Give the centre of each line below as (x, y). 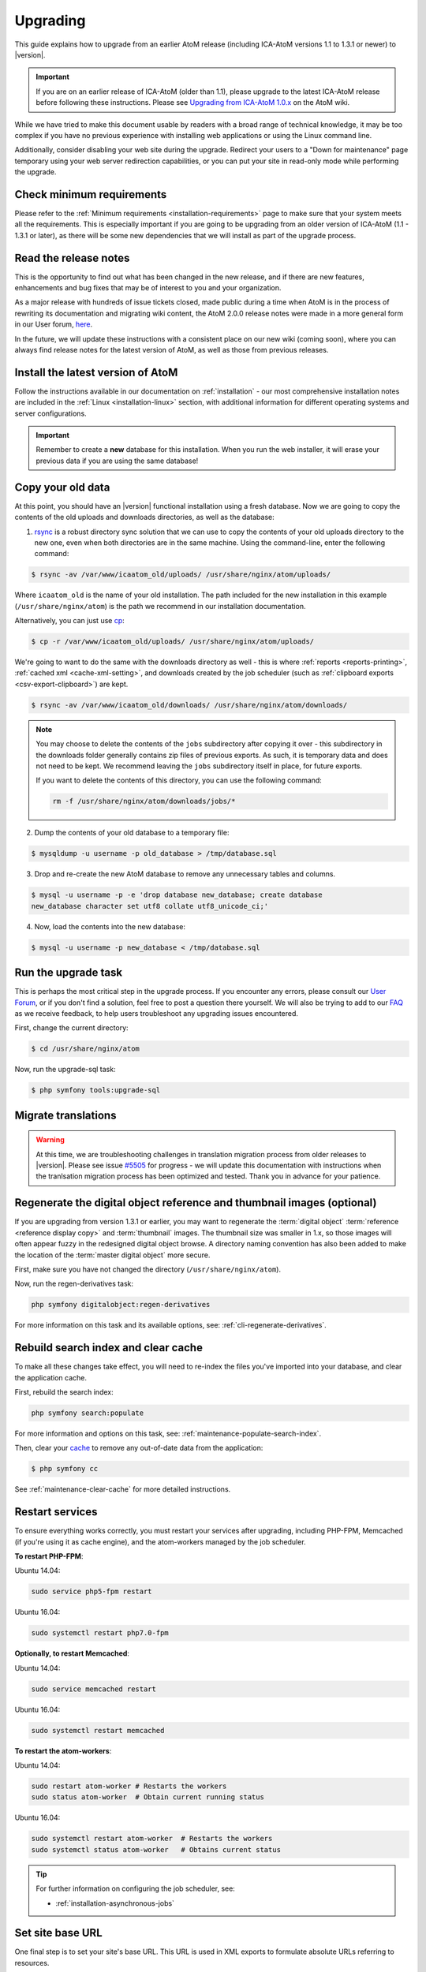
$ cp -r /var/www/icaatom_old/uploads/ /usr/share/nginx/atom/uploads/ (173, 642)
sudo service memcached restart (94, 1689)
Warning (50, 1140)
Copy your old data (62, 487)
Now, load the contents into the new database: (110, 926)
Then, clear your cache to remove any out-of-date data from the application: (139, 1448)
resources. (32, 1963)
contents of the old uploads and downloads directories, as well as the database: (145, 517)
